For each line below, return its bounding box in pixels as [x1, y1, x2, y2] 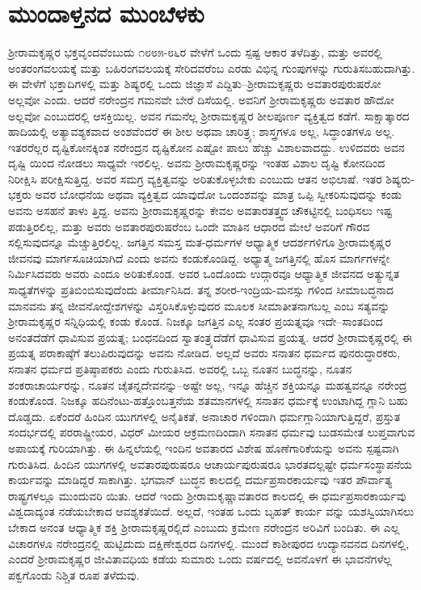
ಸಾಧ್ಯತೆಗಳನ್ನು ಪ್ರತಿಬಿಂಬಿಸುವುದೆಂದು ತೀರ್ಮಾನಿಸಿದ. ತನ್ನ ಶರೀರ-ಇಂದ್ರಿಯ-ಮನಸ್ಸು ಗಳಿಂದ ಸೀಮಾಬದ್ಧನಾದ [8, 281, 394, 298]
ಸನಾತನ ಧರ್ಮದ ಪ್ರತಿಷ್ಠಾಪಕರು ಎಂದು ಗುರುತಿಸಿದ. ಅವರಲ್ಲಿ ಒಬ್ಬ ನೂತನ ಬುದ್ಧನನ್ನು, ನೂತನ [8, 360, 352, 377]
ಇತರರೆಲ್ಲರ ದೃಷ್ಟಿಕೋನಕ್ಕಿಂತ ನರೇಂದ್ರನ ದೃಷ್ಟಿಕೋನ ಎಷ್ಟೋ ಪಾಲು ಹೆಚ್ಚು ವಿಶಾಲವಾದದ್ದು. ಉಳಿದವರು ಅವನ [8, 138, 405, 155]
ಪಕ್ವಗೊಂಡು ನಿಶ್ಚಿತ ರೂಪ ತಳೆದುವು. [8, 566, 140, 583]
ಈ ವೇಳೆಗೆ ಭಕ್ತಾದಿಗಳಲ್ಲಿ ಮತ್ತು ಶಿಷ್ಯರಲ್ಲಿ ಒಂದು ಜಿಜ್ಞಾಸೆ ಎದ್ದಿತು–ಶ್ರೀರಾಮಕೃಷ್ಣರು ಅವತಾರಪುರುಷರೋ [8, 75, 381, 92]
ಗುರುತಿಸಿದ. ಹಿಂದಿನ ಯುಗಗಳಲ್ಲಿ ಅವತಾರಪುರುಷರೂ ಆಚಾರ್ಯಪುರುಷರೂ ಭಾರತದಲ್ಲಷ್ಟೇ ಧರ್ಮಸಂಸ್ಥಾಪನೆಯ [8, 455, 412, 472]
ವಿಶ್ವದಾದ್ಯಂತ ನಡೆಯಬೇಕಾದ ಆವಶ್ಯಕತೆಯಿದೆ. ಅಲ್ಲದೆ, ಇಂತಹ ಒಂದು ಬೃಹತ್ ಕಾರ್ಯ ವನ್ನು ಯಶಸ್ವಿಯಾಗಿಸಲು [8, 503, 415, 520]
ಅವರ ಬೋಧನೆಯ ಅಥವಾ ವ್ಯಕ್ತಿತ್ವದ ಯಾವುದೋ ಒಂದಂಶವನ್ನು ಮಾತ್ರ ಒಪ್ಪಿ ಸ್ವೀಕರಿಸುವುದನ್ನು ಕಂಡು [35, 186, 402, 203]
